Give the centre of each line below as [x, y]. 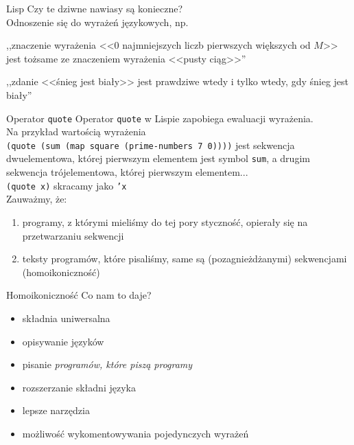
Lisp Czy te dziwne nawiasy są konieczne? [95, 8]
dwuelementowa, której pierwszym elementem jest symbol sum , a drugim [158, 158]
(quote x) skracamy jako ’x [67, 185]
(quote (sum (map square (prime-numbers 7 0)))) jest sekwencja [151, 145]
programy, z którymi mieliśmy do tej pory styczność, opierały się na [165, 221]
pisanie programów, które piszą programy [107, 364]
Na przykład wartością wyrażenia [76, 132]
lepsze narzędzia [56, 410]
